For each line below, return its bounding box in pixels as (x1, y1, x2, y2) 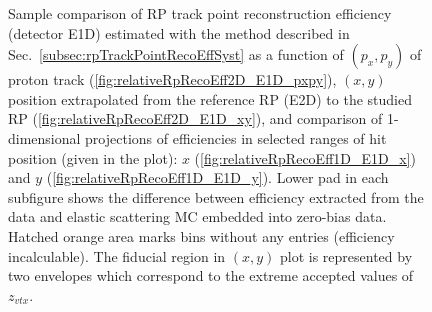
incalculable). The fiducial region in (8, 245, 226, 266)
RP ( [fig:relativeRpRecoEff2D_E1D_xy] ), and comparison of (8, 108, 383, 129)
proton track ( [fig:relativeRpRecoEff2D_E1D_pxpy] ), (8, 69, 337, 90)
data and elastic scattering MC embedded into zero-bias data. (8, 206, 387, 227)
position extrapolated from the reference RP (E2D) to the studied (8, 88, 412, 109)
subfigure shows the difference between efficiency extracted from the (8, 186, 424, 207)
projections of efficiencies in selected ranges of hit (85, 127, 387, 148)
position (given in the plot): (8, 147, 178, 168)
